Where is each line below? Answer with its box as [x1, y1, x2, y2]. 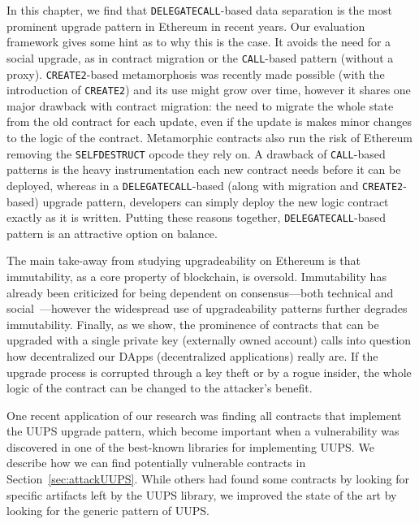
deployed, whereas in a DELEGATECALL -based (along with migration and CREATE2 [6, 176, 404, 193]
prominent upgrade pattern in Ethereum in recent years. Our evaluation [6, 17, 365, 34]
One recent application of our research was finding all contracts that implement [6, 406, 402, 423]
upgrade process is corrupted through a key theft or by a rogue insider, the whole [6, 363, 412, 380]
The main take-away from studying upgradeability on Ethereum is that [6, 252, 361, 269]
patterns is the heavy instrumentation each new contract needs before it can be [6, 161, 401, 178]
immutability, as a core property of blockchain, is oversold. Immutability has [6, 267, 387, 284]
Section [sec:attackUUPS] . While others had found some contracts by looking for [6, 470, 410, 487]
